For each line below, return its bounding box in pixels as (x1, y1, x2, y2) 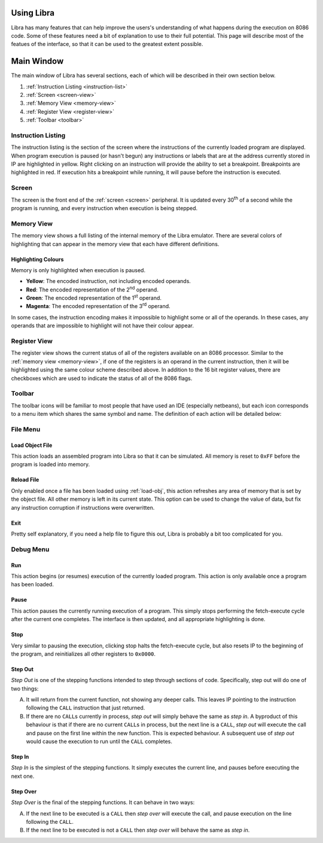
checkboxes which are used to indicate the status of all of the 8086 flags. (11, 375, 193, 382)
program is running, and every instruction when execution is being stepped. (11, 205, 198, 212)
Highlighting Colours (11, 255, 64, 263)
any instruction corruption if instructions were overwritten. (11, 504, 155, 511)
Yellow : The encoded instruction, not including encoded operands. (26, 278, 191, 285)
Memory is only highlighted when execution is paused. (11, 266, 146, 273)
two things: (11, 685, 39, 692)
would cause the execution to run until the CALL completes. (26, 738, 173, 745)
